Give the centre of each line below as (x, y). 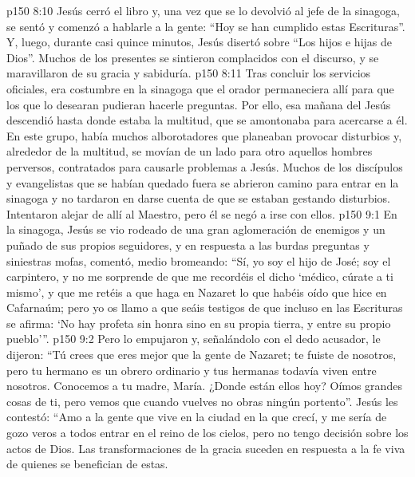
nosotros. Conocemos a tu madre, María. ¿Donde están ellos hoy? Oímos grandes (204, 386)
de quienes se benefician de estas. (87, 464)
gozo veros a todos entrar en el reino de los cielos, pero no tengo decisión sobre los (207, 433)
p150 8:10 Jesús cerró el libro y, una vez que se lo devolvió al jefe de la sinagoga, (203, 10)
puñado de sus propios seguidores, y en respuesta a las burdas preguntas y (188, 244)
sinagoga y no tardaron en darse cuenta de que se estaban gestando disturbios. (198, 198)
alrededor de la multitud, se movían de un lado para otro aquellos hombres (190, 151)
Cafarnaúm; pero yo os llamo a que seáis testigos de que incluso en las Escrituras (205, 307)
